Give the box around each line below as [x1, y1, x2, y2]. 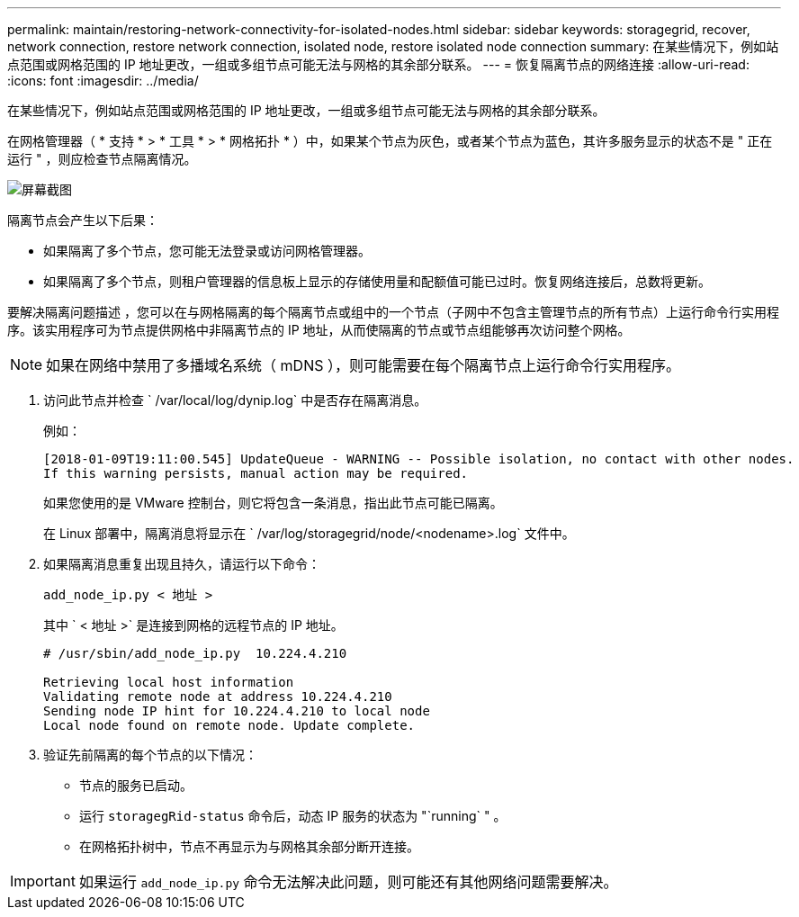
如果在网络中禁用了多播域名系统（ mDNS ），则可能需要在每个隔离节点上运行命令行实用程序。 [46, 356, 680, 374]
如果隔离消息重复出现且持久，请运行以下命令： [43, 556, 320, 571]
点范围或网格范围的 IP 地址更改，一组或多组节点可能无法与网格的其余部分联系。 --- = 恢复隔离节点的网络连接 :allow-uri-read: [7, 57, 750, 72]
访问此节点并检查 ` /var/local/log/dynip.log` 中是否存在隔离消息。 [43, 392, 427, 408]
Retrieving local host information [43, 675, 294, 689]
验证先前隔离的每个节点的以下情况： [43, 747, 257, 762]
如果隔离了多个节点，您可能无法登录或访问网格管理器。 [43, 243, 371, 258]
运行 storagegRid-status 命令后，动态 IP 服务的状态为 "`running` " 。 [79, 808, 507, 823]
